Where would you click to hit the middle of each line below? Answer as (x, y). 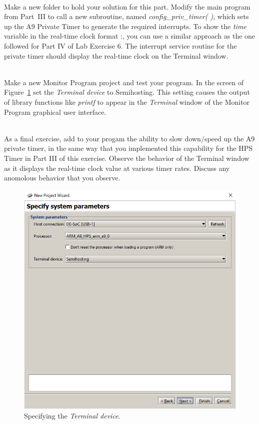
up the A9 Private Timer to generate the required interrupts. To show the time (125, 26)
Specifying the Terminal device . (72, 416)
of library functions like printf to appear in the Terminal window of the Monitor (127, 101)
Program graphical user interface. (55, 112)
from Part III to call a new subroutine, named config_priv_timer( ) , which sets (126, 16)
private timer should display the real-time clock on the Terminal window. (116, 55)
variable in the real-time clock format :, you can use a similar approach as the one (130, 36)
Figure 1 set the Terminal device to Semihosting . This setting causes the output (127, 92)
